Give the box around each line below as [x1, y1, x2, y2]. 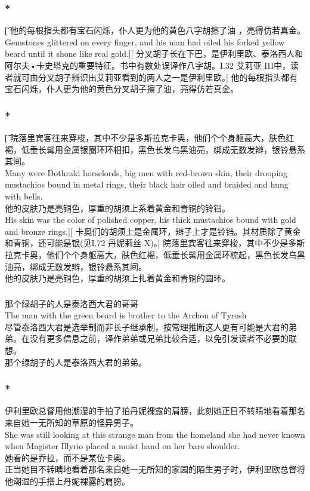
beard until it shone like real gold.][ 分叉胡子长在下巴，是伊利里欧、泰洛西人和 [5, 47, 303, 60]
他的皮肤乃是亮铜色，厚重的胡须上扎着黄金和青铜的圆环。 [5, 272, 230, 284]
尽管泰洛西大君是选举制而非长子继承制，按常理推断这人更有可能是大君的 [5, 320, 289, 333]
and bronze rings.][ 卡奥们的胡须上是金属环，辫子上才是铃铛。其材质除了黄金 [5, 225, 301, 237]
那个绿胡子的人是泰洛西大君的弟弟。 [5, 355, 147, 368]
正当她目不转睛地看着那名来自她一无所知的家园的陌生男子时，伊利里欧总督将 [5, 463, 305, 475]
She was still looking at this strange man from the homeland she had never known [5, 428, 305, 440]
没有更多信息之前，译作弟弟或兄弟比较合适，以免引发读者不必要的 [29, 332, 289, 345]
